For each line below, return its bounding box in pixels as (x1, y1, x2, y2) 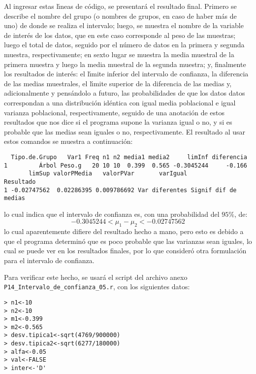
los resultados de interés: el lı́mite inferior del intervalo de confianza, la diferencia (4, 68, 249, 79)
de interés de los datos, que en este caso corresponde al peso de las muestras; (4, 30, 236, 40)
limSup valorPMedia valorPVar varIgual (29, 170, 188, 177)
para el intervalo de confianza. (4, 255, 95, 266)
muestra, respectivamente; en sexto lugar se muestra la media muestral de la (4, 49, 234, 59)
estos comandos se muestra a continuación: (4, 136, 133, 146)
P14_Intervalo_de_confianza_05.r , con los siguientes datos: (4, 281, 190, 292)
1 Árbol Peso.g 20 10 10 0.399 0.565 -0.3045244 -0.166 (4, 162, 247, 169)
